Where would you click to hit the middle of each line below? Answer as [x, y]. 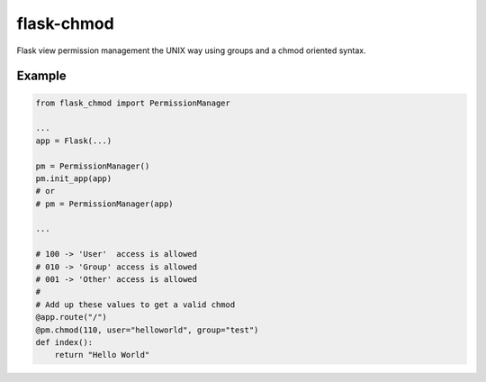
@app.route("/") [72, 317]
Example [41, 76]
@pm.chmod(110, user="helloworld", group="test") [147, 330]
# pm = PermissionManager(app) [105, 204]
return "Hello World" [102, 355]
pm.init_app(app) [74, 178]
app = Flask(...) [74, 141]
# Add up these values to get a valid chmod [135, 305]
